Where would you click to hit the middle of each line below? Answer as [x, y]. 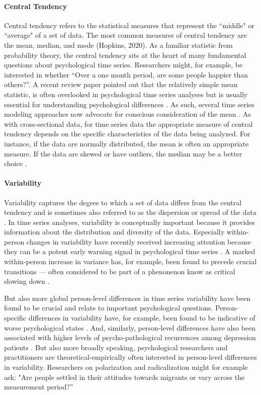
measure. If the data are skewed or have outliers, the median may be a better [123, 153]
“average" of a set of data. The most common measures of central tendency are [125, 35]
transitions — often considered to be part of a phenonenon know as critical [120, 271]
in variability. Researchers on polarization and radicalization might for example [126, 367]
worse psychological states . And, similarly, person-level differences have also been [130, 327]
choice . [16, 163]
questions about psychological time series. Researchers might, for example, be [123, 65]
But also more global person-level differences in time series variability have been [127, 298]
